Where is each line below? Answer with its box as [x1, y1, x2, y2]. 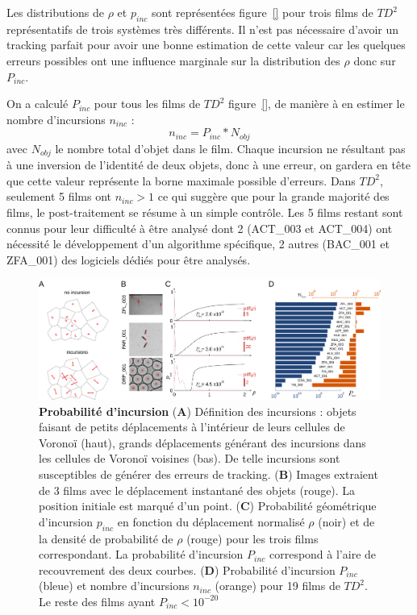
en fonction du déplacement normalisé [117, 513, 305, 530]
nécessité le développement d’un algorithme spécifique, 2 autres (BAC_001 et [6, 235, 390, 252]
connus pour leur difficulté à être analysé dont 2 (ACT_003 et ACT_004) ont [6, 219, 393, 236]
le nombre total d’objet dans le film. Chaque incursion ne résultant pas [55, 139, 406, 156]
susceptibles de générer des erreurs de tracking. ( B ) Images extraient [39, 466, 378, 482]
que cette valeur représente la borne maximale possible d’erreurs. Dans [6, 172, 356, 189]
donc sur [353, 52, 396, 69]
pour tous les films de [94, 95, 201, 112]
